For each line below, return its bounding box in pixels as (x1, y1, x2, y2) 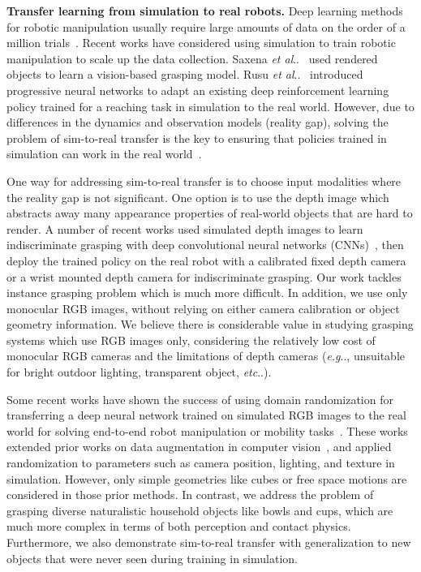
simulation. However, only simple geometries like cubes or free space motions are (6, 470, 407, 487)
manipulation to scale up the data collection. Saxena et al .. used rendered (6, 49, 378, 67)
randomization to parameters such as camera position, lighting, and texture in (6, 454, 395, 471)
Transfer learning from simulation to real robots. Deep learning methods (6, 2, 403, 19)
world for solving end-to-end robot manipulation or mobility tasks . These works (6, 422, 408, 439)
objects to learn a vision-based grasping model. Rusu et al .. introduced (6, 66, 363, 83)
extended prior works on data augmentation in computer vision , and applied (6, 438, 392, 455)
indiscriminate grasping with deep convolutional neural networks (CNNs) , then (6, 236, 404, 253)
